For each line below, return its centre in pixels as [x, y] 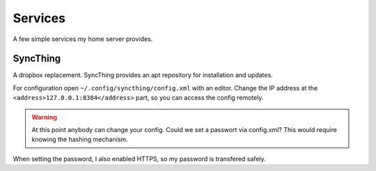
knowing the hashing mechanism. [80, 140]
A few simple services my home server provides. [83, 39]
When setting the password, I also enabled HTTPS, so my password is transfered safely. [139, 158]
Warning [44, 117]
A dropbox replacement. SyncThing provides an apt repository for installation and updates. [143, 75]
